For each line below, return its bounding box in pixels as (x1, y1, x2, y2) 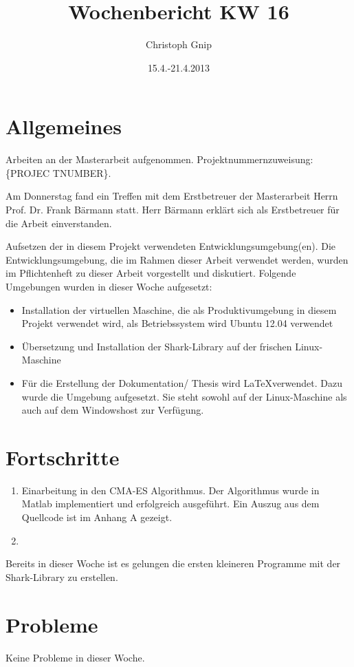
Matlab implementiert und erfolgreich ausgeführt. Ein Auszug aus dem (21, 496, 320, 511)
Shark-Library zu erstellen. (5, 569, 118, 584)
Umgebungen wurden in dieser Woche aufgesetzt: (5, 279, 212, 293)
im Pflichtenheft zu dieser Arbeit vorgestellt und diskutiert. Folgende (5, 266, 296, 280)
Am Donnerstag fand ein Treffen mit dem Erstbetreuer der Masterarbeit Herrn (5, 189, 338, 203)
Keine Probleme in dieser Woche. (5, 650, 145, 664)
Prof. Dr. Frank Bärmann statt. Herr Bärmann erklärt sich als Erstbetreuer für (5, 202, 340, 217)
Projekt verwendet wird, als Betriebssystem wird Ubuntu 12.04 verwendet (21, 316, 333, 330)
